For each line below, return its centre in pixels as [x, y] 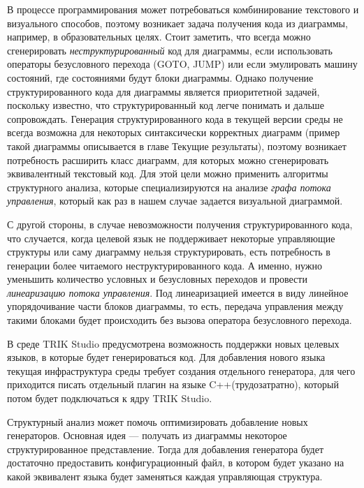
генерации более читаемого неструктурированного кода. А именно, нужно [165, 265]
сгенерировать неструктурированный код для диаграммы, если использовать [170, 50]
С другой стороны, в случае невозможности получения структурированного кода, [180, 224]
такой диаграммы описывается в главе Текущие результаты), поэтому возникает [177, 146]
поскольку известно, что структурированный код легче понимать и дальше [166, 105]
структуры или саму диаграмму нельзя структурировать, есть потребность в [169, 252]
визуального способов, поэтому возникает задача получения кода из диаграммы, [177, 23]
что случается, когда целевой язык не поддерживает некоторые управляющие [171, 238]
